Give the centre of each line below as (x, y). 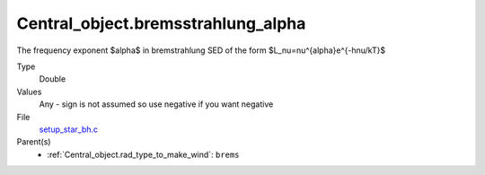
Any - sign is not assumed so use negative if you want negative (156, 104)
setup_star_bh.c (69, 129)
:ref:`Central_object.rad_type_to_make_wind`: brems (143, 154)
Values (29, 92)
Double (53, 79)
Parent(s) (34, 142)
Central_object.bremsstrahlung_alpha (161, 23)
